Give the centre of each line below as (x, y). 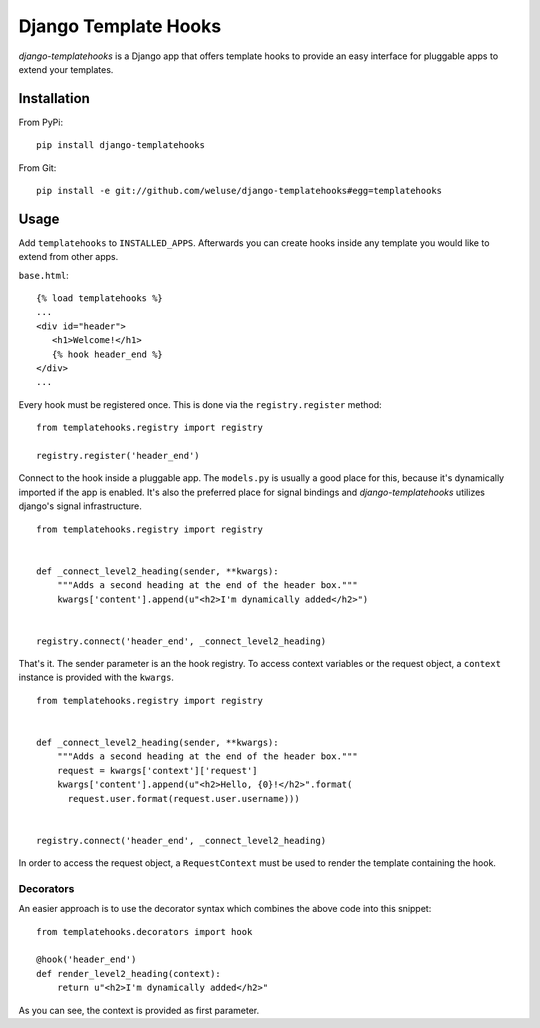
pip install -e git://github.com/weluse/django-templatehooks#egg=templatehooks (239, 191)
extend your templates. (66, 69)
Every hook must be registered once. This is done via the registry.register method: (200, 404)
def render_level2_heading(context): (129, 973)
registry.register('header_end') (118, 455)
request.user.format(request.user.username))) (183, 798)
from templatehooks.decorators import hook (144, 931)
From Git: (37, 167)
